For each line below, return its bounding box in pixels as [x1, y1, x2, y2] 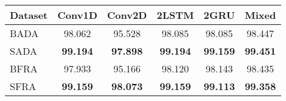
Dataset [10, 8, 48, 22]
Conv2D [107, 8, 147, 22]
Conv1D [57, 8, 98, 22]
